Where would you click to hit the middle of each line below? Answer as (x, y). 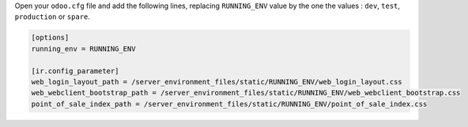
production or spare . (53, 17)
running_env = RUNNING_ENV (83, 49)
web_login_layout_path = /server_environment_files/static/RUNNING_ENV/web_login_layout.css (217, 82)
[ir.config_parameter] (75, 71)
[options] (50, 38)
